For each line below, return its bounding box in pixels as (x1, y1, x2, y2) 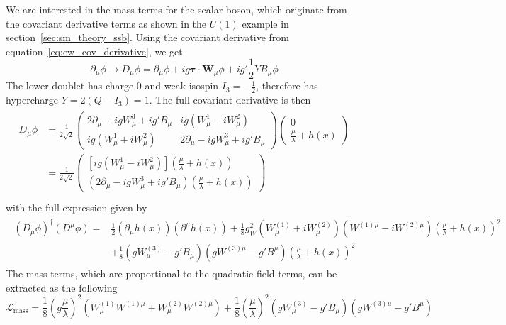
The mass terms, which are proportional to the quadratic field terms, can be (6, 265, 337, 280)
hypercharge (6, 92, 58, 107)
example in (242, 16, 289, 31)
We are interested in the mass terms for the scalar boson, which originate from (6, 2, 347, 16)
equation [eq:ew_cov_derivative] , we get (6, 43, 183, 58)
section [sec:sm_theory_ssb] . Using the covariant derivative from (6, 30, 289, 45)
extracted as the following (6, 280, 118, 294)
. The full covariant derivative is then (149, 92, 311, 107)
